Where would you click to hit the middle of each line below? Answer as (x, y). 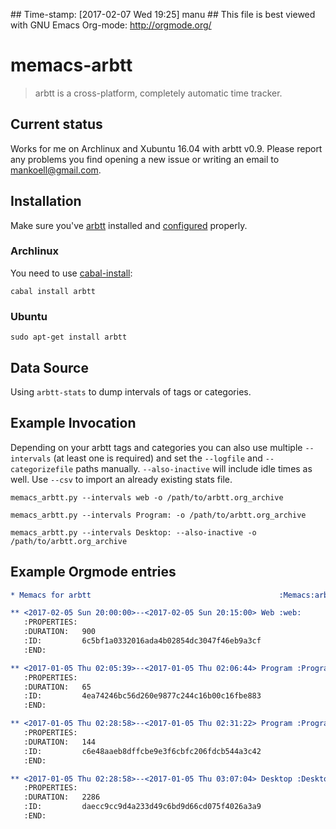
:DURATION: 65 (57, 687)
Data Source (49, 367)
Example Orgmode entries (93, 572)
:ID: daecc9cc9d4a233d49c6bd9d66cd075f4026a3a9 (142, 807)
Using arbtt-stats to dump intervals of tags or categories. (131, 391)
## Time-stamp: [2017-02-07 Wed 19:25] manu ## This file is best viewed (163, 14)
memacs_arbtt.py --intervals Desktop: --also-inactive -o (133, 532)
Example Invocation (73, 423)
